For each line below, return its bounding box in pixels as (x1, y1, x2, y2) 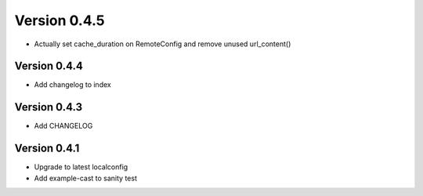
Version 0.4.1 (14, 142, 80, 155)
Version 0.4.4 (14, 60, 84, 73)
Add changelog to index (34, 80, 111, 89)
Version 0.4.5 (14, 12, 105, 29)
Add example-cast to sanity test (34, 173, 137, 183)
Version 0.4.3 (14, 100, 82, 114)
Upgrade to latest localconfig (34, 162, 128, 172)
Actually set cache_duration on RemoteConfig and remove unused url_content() (34, 39, 291, 49)
